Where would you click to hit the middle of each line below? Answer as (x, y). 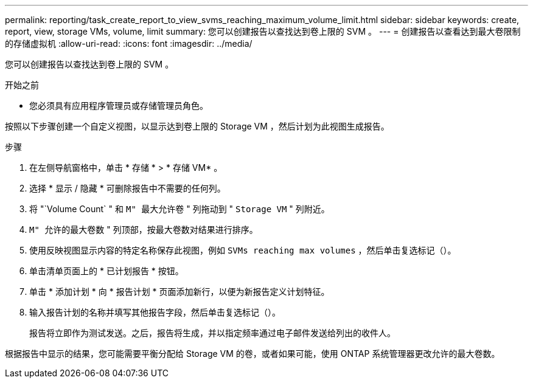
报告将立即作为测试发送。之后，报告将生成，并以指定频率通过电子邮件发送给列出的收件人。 (212, 333)
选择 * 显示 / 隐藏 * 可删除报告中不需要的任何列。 (127, 188)
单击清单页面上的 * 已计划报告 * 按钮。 (106, 271)
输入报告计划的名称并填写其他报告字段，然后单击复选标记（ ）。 (155, 312)
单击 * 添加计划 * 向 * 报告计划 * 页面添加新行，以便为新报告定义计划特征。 (179, 292)
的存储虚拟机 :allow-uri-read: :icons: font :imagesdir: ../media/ (129, 43)
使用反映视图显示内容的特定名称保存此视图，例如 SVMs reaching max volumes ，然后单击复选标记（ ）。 (243, 250)
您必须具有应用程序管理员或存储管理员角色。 (119, 105)
